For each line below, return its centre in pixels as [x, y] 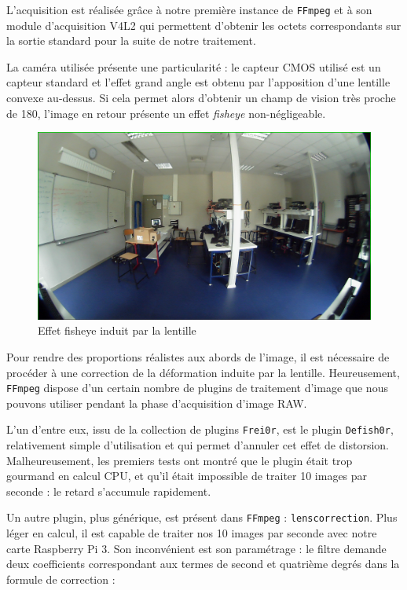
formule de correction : [61, 579]
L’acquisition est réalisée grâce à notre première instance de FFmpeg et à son [189, 9]
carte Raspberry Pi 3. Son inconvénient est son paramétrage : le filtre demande [196, 548]
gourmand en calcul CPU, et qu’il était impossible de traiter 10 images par [187, 476]
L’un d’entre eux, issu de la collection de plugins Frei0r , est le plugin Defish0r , [200, 429]
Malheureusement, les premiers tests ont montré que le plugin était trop [180, 460]
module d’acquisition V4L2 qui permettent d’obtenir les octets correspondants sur [204, 25]
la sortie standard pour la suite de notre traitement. [131, 40]
